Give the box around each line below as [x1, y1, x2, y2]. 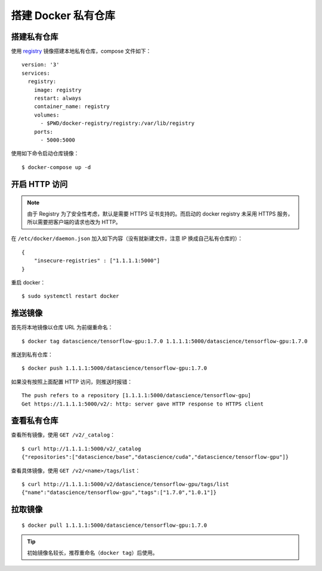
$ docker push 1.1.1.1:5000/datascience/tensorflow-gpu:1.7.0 [21, 365, 208, 372]
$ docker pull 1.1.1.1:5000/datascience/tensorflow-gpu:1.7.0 [21, 521, 208, 529]
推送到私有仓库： [11, 351, 53, 358]
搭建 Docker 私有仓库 [11, 9, 116, 22]
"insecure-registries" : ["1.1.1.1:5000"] [33, 257, 160, 264]
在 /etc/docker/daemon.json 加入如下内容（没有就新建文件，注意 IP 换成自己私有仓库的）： [11, 235, 243, 242]
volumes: [33, 111, 60, 118]
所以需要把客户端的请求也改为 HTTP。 [27, 218, 122, 225]
